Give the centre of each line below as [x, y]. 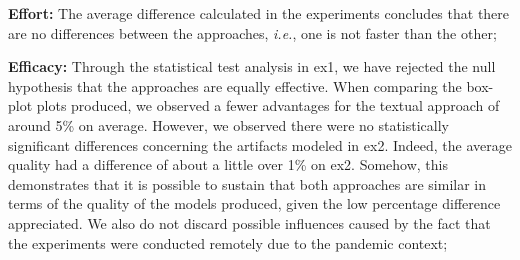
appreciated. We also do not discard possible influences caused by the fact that [249, 222]
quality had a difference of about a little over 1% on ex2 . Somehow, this [228, 164]
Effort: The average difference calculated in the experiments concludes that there [259, 13]
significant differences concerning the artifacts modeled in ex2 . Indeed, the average [260, 144]
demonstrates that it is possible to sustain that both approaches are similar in [247, 183]
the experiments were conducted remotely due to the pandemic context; [228, 242]
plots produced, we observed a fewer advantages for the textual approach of [268, 105]
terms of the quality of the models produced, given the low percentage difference [254, 203]
